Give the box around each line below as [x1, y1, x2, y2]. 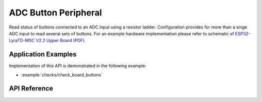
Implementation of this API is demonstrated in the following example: [9, 63, 147, 69]
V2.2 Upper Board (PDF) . [35, 38, 86, 44]
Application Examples [9, 50, 77, 58]
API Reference [9, 85, 53, 93]
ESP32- [235, 30, 251, 36]
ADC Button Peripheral [9, 7, 102, 18]
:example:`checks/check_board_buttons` [21, 72, 103, 77]
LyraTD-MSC [9, 38, 35, 44]
